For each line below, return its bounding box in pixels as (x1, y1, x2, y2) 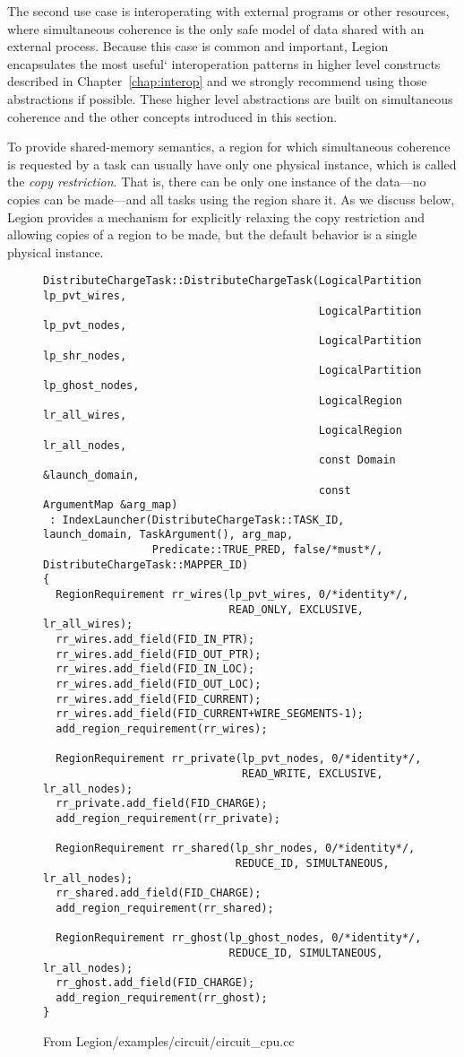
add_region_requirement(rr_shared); (56, 901, 274, 914)
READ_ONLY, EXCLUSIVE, (228, 602, 364, 616)
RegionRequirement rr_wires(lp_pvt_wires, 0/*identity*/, (56, 588, 409, 602)
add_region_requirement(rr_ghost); (56, 991, 268, 1004)
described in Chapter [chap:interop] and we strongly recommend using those (7, 72, 427, 91)
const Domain (318, 454, 396, 467)
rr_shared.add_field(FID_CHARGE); (56, 887, 262, 900)
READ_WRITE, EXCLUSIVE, (241, 767, 383, 780)
